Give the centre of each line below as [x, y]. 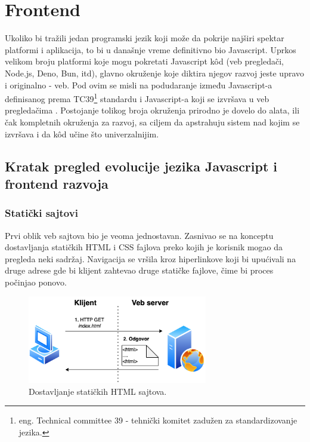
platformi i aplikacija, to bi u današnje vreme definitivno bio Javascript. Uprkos [151, 49]
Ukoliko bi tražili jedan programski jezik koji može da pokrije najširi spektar [145, 38]
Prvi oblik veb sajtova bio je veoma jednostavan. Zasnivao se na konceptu [139, 235]
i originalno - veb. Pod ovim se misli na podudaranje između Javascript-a [139, 85]
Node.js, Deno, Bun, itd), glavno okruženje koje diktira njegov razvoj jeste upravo [155, 73]
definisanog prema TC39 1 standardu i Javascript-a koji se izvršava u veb [137, 98]
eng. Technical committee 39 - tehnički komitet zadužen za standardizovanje [158, 420]
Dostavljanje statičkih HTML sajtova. [98, 391]
